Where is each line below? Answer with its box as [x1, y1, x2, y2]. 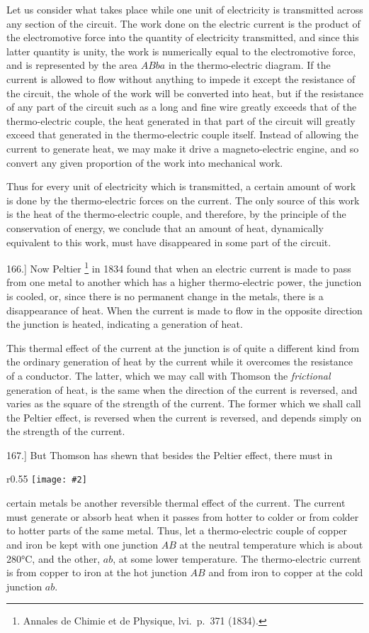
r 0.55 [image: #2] [6, 471, 87, 486]
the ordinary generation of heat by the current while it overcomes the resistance [6, 354, 353, 369]
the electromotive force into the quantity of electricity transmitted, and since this [6, 30, 359, 45]
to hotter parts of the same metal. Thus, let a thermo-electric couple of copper [6, 523, 348, 538]
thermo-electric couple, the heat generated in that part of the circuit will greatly [6, 113, 356, 128]
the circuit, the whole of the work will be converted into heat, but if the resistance [6, 85, 363, 100]
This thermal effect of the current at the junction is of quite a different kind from [6, 340, 360, 355]
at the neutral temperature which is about [179, 536, 363, 551]
